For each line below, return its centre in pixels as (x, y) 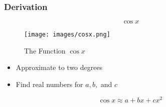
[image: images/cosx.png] (67, 35)
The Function (45, 50)
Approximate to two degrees (59, 67)
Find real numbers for (49, 84)
